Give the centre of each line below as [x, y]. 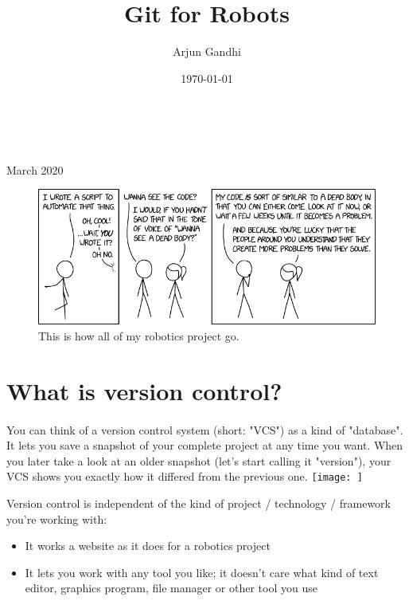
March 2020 [35, 169]
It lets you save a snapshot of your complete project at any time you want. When [205, 445]
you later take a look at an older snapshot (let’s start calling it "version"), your [199, 460]
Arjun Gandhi [207, 51]
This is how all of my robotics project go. [139, 335]
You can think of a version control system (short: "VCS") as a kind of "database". [205, 429]
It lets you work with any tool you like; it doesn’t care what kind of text [202, 572]
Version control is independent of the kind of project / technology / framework [199, 503]
